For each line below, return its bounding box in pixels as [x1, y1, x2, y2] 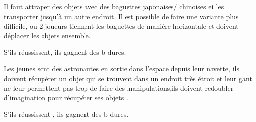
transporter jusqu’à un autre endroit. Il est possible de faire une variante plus [4, 11, 239, 21]
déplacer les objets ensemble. [4, 30, 91, 40]
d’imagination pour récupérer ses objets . [4, 92, 128, 102]
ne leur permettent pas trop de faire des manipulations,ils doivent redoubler [4, 83, 234, 93]
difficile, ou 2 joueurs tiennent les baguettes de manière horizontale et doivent [4, 21, 239, 31]
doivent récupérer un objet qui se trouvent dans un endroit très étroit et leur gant [4, 73, 252, 83]
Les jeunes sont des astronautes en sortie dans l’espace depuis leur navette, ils [4, 63, 239, 73]
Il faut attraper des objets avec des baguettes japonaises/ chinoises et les [4, 1, 224, 11]
